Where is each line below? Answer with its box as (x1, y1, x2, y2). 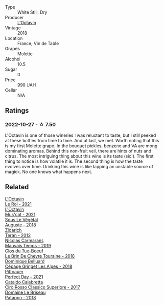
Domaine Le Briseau (5, 289, 46, 295)
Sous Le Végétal (5, 217, 38, 222)
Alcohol (5, 56, 21, 62)
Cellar (5, 87, 17, 93)
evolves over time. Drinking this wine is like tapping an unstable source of (5, 163, 153, 169)
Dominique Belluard (5, 258, 45, 264)
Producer (5, 15, 24, 20)
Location (5, 35, 23, 41)
